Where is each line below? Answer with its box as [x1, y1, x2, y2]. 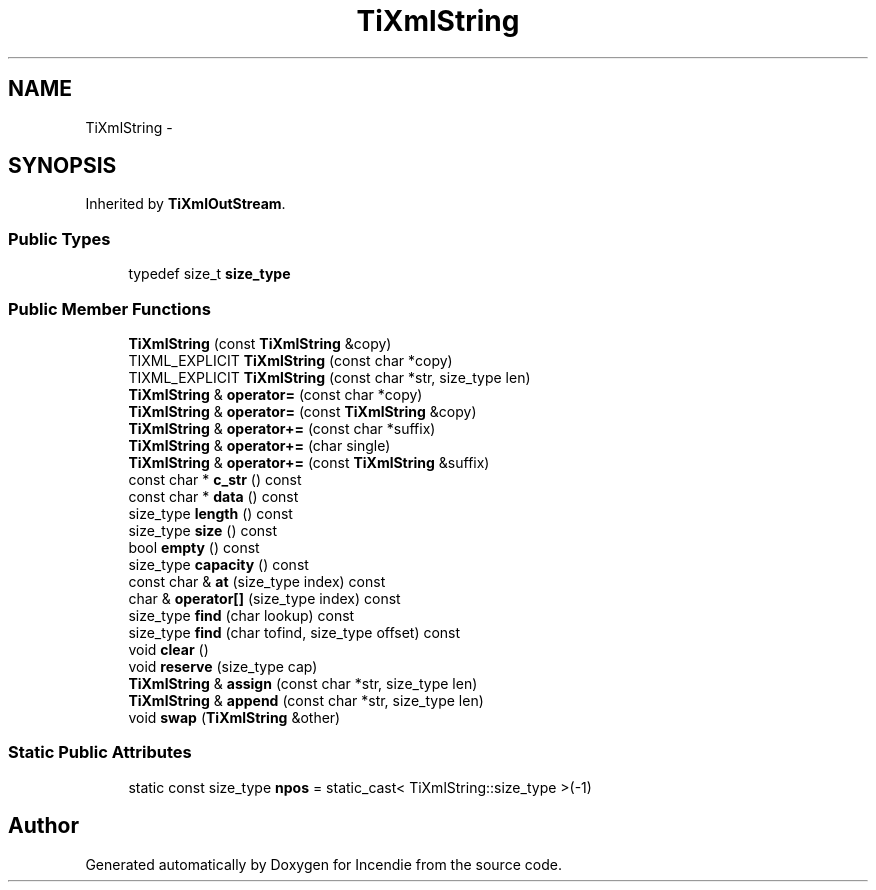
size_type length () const [128, 504, 293, 522]
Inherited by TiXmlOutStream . [85, 195, 286, 213]
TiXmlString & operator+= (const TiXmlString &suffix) [128, 453, 490, 471]
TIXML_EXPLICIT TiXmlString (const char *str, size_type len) [128, 368, 531, 386]
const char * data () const [128, 487, 299, 505]
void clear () [128, 640, 209, 658]
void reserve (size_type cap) [128, 657, 318, 675]
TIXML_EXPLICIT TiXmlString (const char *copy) [128, 351, 453, 369]
